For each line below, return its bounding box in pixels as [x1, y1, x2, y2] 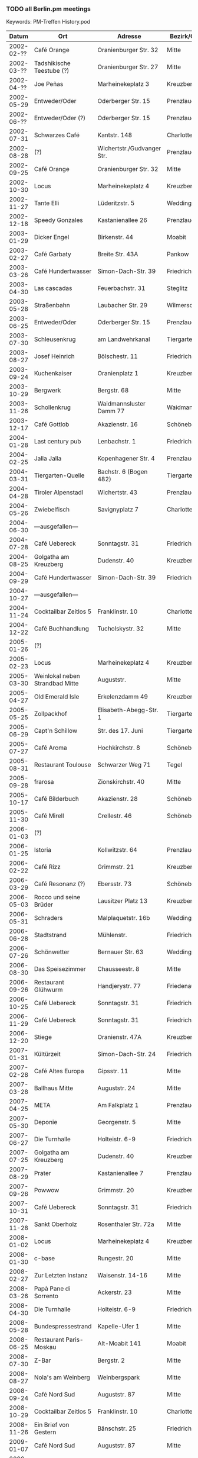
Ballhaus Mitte [34, 1084, 74, 1092]
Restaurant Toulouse [34, 761, 91, 769]
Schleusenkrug [34, 335, 76, 343]
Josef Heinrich [34, 352, 75, 361]
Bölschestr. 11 [97, 352, 138, 361]
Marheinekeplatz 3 [97, 80, 150, 88]
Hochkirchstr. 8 [97, 744, 140, 752]
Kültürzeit [34, 1050, 61, 1058]
